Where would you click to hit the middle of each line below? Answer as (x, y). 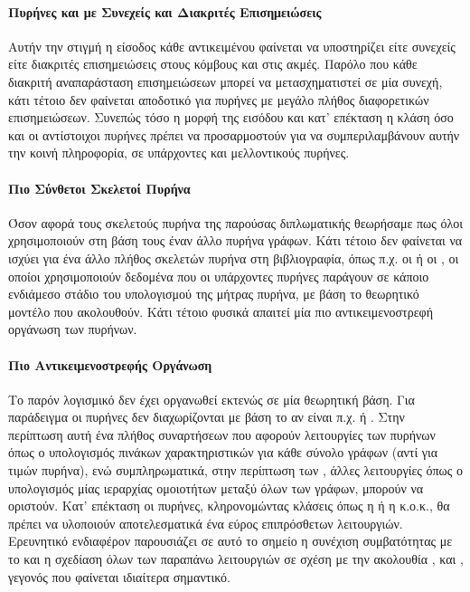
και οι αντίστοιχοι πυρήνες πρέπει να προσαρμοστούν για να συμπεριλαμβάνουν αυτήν (234, 134)
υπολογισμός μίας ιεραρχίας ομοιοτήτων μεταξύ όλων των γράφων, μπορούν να (216, 487)
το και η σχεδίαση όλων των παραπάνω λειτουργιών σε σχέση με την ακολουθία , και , (236, 559)
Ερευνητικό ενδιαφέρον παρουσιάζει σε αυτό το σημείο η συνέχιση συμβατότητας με (230, 541)
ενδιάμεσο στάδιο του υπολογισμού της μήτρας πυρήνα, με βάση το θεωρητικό (214, 294)
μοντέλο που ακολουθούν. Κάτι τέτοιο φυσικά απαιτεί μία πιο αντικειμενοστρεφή (221, 311)
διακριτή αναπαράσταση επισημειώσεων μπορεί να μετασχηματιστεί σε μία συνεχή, (226, 81)
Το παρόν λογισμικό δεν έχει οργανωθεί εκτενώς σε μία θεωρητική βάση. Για (211, 399)
